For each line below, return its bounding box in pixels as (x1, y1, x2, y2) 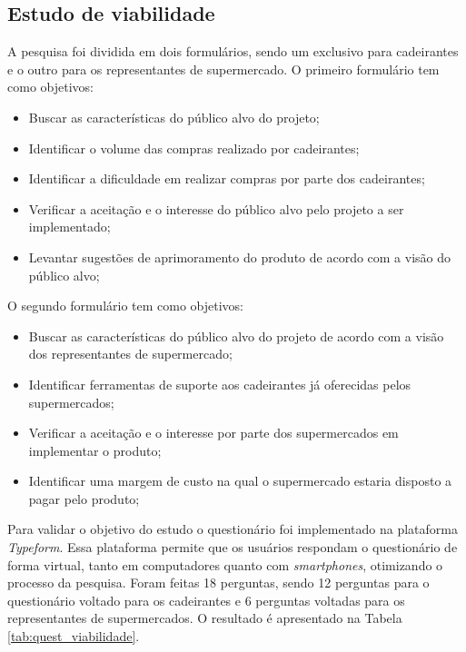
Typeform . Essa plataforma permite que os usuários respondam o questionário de (7, 538, 458, 557)
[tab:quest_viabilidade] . (7, 627, 140, 646)
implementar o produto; (28, 440, 162, 459)
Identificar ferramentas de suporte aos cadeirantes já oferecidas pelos (28, 374, 411, 393)
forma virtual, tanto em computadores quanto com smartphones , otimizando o (7, 555, 443, 574)
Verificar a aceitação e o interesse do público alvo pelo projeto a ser (28, 199, 404, 218)
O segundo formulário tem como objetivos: (7, 296, 244, 315)
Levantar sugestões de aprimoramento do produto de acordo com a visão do (28, 247, 451, 266)
